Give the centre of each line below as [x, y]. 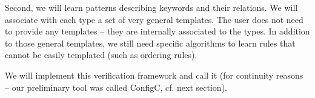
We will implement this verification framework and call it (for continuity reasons [154, 75]
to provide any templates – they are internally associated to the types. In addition [157, 31]
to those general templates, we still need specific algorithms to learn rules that [150, 43]
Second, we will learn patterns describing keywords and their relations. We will [151, 7]
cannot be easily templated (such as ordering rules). [101, 55]
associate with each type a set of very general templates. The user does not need [154, 19]
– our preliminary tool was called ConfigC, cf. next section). [116, 87]
